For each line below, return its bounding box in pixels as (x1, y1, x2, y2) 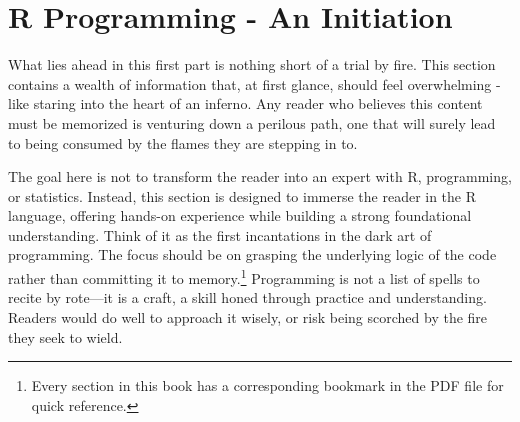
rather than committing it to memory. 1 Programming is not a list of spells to (8, 265, 480, 288)
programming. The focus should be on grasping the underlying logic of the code (8, 244, 497, 265)
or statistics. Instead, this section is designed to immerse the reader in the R (8, 185, 477, 206)
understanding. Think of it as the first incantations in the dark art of (8, 224, 432, 245)
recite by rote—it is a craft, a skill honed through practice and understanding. (8, 287, 487, 308)
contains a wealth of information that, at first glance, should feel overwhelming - (8, 73, 501, 94)
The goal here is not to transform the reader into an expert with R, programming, (8, 166, 512, 187)
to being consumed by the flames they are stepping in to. (8, 132, 358, 153)
